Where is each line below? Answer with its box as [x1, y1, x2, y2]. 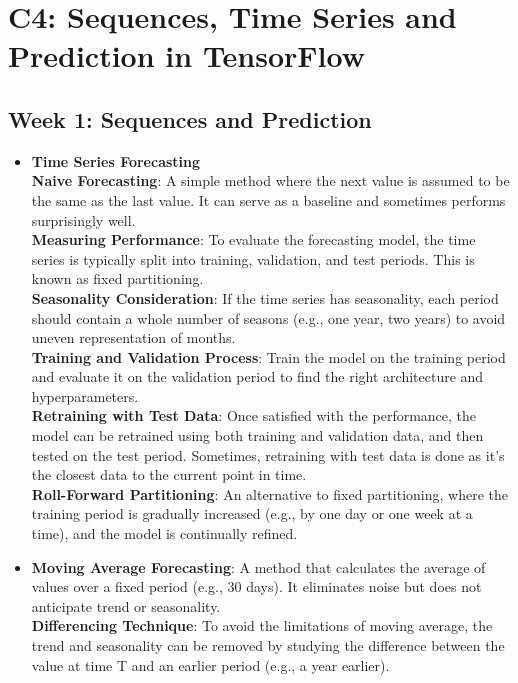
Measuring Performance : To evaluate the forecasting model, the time [31, 229, 476, 250]
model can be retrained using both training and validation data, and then [31, 425, 484, 446]
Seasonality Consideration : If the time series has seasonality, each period [31, 287, 499, 308]
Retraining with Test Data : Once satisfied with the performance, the [31, 405, 477, 426]
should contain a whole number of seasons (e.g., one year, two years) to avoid [31, 307, 506, 328]
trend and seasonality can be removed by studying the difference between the [31, 635, 505, 656]
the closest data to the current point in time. [31, 464, 307, 485]
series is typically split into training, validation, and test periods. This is [31, 248, 475, 269]
